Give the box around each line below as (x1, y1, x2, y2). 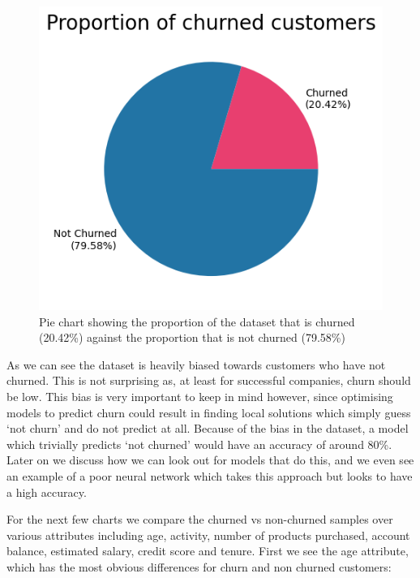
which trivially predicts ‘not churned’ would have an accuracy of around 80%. (6, 435, 392, 452)
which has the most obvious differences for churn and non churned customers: (6, 558, 392, 575)
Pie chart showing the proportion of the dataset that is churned (39, 313, 355, 330)
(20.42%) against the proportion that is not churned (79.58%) (39, 329, 345, 346)
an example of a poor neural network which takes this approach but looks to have (6, 467, 413, 484)
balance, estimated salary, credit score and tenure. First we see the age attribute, (6, 542, 409, 559)
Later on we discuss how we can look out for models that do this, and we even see (6, 451, 414, 468)
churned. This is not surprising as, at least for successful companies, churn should (6, 372, 411, 389)
